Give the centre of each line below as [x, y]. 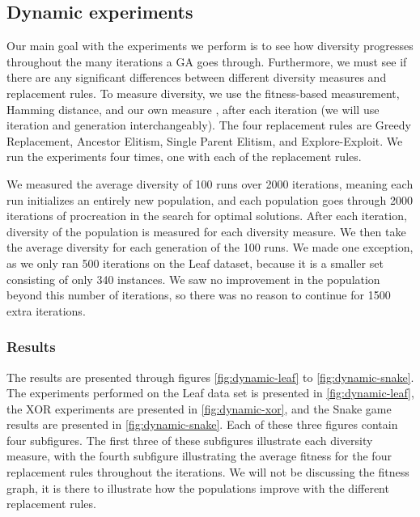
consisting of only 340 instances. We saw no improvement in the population [193, 279]
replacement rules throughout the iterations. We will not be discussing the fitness [208, 472]
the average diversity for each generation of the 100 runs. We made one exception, [210, 247]
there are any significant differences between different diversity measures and [197, 77]
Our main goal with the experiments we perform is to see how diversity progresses [210, 46]
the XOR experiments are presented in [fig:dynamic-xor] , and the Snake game [199, 408]
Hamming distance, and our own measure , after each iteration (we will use [193, 109]
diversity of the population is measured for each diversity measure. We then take [206, 231]
